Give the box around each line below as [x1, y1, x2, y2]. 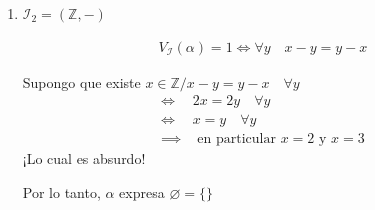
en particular [197, 132, 276, 147]
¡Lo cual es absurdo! [22, 148, 146, 169]
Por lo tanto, [22, 181, 101, 202]
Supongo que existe [22, 71, 141, 92]
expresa [119, 181, 165, 202]
